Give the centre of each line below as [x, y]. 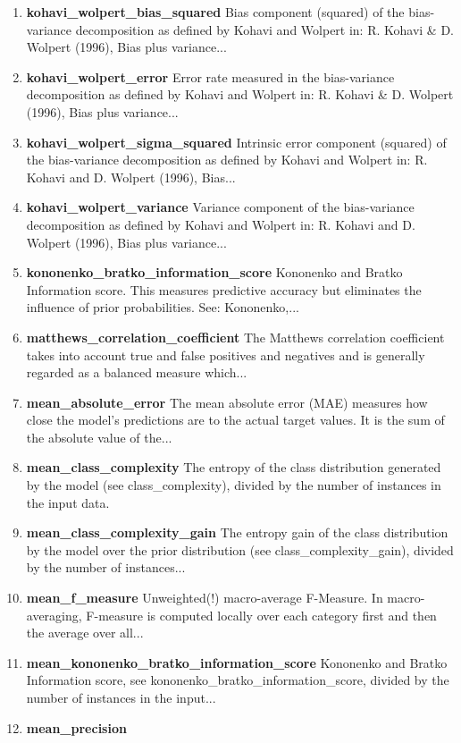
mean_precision [76, 727]
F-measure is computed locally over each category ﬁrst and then [261, 615]
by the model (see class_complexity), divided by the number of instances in [234, 485]
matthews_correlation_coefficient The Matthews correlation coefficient [235, 337]
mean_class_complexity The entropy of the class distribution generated [234, 467]
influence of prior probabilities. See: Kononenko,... [163, 307]
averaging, [54, 615]
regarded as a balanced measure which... [137, 372]
